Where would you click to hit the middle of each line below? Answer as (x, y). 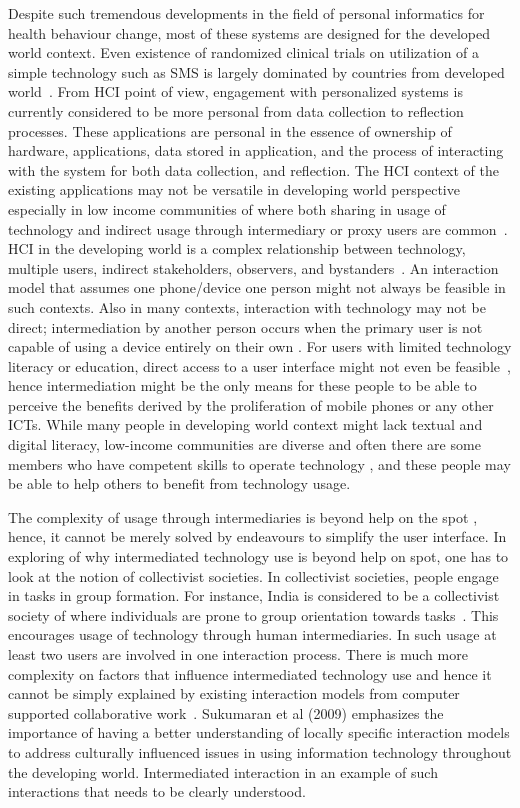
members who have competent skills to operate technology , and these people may (259, 463)
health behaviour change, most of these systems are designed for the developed (249, 32)
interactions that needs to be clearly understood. (157, 791)
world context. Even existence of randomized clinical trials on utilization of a (244, 52)
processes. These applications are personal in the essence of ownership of (230, 130)
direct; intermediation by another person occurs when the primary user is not (245, 326)
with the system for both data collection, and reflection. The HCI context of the (253, 169)
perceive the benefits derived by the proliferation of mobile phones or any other (251, 404)
